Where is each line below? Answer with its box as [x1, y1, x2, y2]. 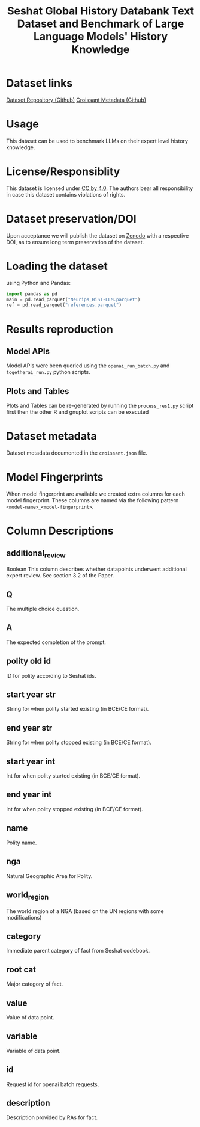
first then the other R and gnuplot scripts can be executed [6, 408, 149, 416]
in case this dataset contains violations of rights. [6, 191, 126, 198]
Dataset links [6, 76, 73, 90]
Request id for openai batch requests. [6, 1081, 99, 1088]
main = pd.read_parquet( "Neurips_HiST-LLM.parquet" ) [6, 296, 141, 302]
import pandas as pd [6, 290, 58, 297]
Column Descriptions [6, 524, 114, 538]
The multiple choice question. [6, 606, 80, 612]
